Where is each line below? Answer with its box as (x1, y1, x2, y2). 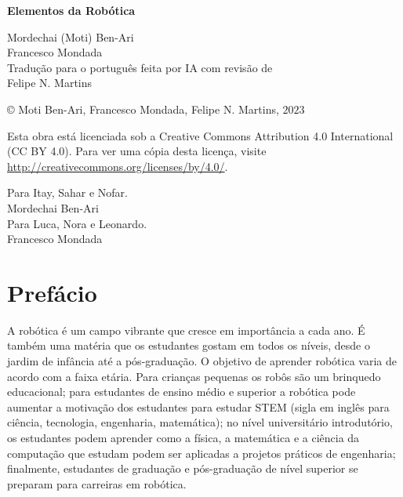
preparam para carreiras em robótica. (7, 475, 187, 492)
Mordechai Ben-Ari (7, 199, 99, 216)
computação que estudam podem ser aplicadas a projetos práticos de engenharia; (7, 444, 396, 461)
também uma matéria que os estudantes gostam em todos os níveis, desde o (7, 337, 370, 354)
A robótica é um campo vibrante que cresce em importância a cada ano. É (7, 321, 365, 338)
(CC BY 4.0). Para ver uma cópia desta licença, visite (7, 143, 267, 159)
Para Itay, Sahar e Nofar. (7, 184, 128, 201)
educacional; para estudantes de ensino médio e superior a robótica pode (7, 383, 356, 400)
